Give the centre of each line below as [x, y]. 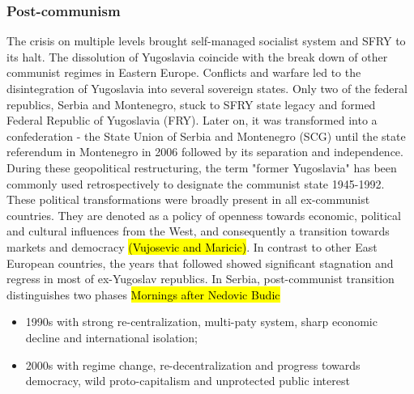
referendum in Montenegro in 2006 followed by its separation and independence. [205, 152]
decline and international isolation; [111, 337]
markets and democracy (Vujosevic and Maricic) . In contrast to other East [192, 246]
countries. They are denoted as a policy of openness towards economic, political [204, 215]
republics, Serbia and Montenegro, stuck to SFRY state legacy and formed [191, 104]
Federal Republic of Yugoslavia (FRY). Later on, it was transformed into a [192, 120]
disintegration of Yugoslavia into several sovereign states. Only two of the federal [207, 88]
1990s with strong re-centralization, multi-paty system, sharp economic [201, 322]
